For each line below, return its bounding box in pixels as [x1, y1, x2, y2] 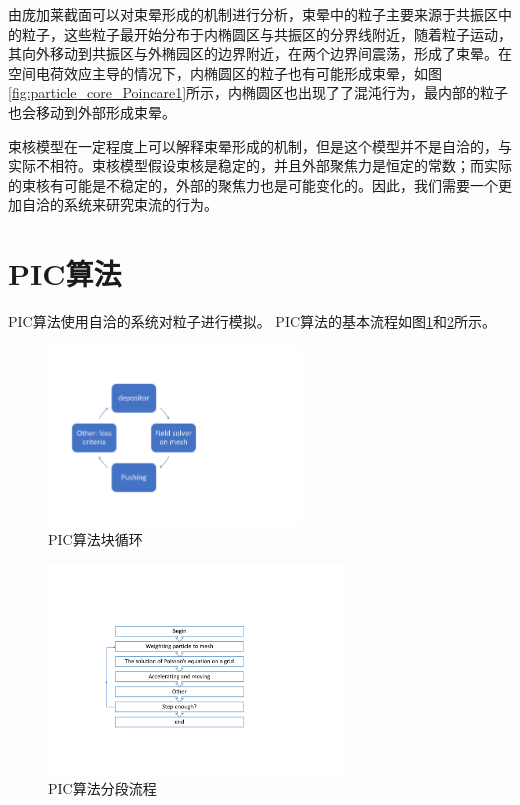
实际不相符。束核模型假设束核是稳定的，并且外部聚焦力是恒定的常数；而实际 [8, 155, 512, 176]
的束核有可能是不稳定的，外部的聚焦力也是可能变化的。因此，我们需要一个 [8, 174, 498, 195]
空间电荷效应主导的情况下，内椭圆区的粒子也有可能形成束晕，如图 [8, 62, 442, 83]
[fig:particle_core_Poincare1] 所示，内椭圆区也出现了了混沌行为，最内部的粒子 [8, 82, 509, 103]
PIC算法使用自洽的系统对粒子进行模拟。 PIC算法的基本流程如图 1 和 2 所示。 [8, 311, 497, 332]
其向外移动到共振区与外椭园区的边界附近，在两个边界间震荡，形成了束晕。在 [8, 43, 512, 64]
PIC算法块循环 [48, 529, 143, 550]
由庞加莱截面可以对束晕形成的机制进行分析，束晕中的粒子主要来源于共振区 [8, 4, 498, 24]
